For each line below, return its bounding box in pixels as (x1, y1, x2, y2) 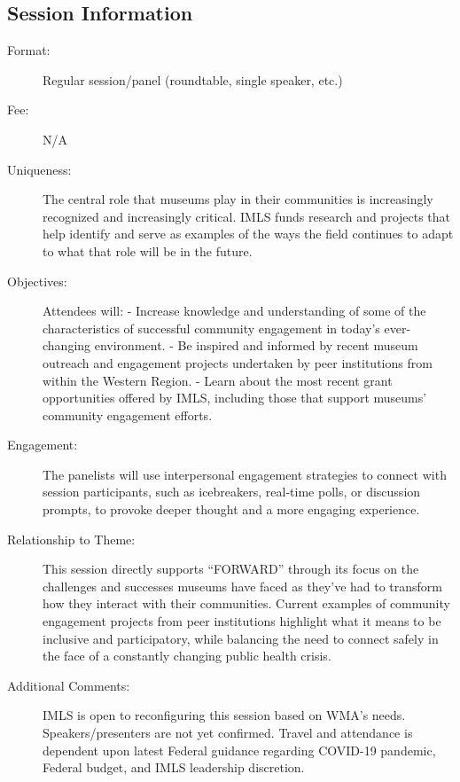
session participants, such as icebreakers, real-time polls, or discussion (43, 482, 421, 501)
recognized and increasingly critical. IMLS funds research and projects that (43, 207, 451, 225)
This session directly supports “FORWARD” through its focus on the (43, 559, 419, 578)
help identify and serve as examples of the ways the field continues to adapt (43, 224, 454, 243)
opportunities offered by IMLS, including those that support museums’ (43, 388, 427, 407)
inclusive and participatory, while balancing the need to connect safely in (43, 629, 439, 647)
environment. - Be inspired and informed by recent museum (94, 336, 418, 355)
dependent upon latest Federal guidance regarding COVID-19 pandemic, (43, 740, 436, 759)
